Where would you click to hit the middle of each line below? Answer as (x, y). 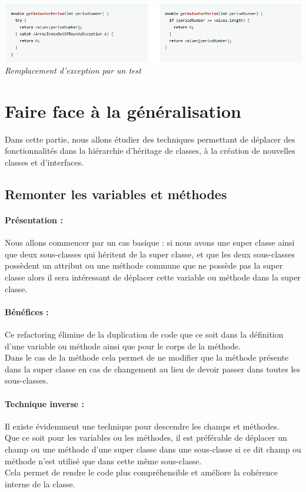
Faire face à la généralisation (123, 110)
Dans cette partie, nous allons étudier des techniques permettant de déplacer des (150, 139)
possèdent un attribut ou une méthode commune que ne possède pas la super (144, 265)
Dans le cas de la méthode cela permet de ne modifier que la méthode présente (147, 357)
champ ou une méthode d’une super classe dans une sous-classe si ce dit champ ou (153, 449)
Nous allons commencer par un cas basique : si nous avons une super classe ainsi (150, 242)
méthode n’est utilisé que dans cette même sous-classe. (103, 460)
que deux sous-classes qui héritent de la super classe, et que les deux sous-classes (150, 254)
